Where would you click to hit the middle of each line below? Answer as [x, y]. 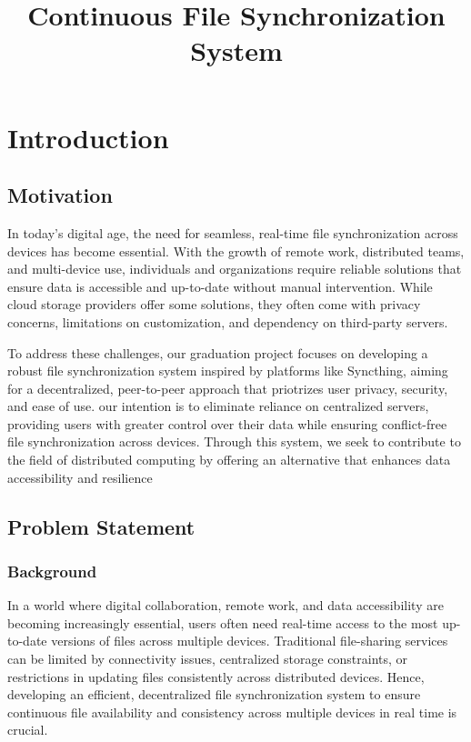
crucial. [28, 730]
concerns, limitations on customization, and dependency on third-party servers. [228, 321]
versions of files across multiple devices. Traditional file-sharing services [250, 641]
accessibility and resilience [80, 477]
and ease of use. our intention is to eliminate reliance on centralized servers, [218, 406]
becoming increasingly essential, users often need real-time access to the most [223, 622]
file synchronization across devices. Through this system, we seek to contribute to [234, 441]
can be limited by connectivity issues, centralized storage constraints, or [208, 659]
